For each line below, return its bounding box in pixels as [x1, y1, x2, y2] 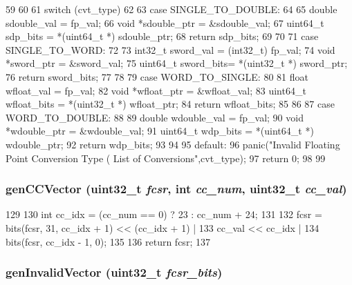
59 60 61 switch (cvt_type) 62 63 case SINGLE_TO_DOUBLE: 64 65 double [6, 2, 337, 16]
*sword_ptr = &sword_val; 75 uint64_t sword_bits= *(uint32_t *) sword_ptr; [6, 56, 348, 70]
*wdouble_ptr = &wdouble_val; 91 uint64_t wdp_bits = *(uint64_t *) [6, 124, 314, 138]
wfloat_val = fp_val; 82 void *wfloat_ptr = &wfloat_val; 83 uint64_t [6, 83, 306, 97]
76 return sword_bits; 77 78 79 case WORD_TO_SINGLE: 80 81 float [6, 69, 308, 83]
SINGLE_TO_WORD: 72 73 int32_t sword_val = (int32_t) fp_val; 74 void [6, 42, 335, 57]
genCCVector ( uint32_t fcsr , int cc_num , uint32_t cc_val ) [6, 180, 347, 197]
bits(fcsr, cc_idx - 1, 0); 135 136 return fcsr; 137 [6, 234, 210, 248]
